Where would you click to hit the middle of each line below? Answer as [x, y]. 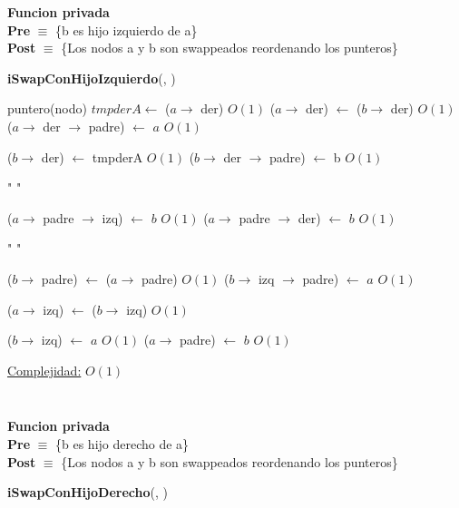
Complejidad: [44, 370]
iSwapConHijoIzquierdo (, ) [92, 78]
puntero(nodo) [47, 108]
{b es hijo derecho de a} [122, 443]
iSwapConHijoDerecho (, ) [88, 492]
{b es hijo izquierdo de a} [127, 29]
